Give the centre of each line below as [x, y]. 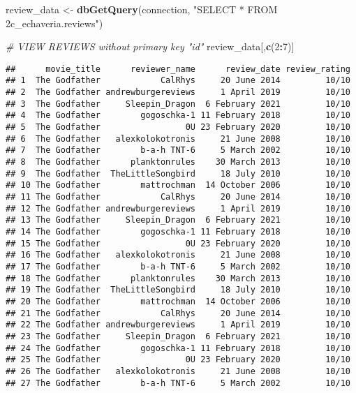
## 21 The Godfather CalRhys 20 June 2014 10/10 [178, 313]
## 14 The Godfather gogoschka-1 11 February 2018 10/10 [178, 231]
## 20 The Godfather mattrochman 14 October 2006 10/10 [178, 301]
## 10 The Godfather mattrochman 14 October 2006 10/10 [178, 185]
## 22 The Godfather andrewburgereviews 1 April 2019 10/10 [178, 325]
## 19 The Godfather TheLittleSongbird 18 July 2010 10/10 [178, 290]
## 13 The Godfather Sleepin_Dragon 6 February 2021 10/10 [178, 220]
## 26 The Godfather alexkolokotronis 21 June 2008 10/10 [178, 371]
